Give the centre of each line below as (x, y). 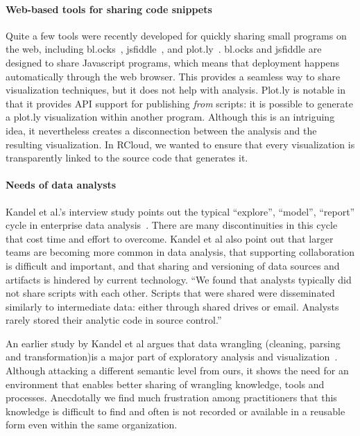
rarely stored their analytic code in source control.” (114, 320)
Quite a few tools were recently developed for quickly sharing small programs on (176, 35)
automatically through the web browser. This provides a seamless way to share (173, 76)
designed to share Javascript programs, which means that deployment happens (173, 62)
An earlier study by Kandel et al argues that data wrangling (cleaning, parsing (173, 343)
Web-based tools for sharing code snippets (109, 9)
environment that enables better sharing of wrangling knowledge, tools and (165, 384)
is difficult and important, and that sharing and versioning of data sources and (173, 265)
